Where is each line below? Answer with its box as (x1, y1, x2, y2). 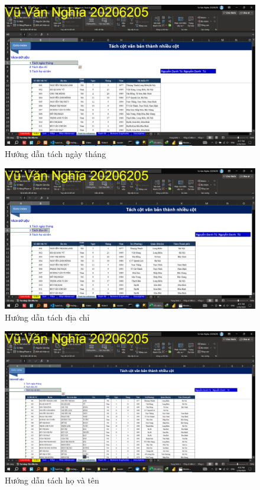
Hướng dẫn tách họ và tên (5, 474, 99, 486)
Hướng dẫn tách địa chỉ (5, 311, 90, 323)
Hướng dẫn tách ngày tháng (5, 148, 106, 160)
